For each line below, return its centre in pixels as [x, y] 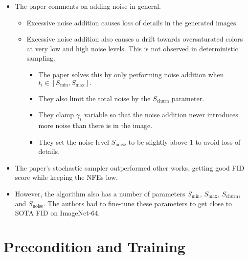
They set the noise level [74, 141]
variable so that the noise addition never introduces [161, 115]
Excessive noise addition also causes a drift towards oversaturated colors [135, 39]
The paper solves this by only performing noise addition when [131, 74]
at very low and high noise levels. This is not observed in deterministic [132, 48]
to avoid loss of [218, 141]
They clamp [56, 115]
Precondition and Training [94, 246]
